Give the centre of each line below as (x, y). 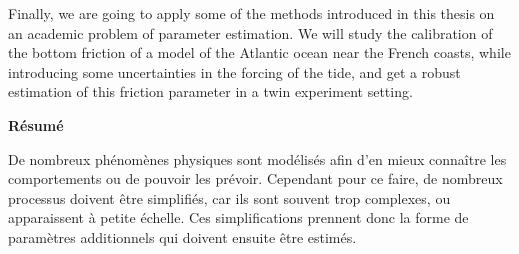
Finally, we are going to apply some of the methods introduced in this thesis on (251, 13)
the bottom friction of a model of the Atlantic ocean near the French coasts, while (259, 52)
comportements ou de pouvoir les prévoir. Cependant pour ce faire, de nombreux (255, 178)
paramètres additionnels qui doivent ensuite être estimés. (182, 236)
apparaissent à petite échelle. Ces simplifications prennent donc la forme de (238, 217)
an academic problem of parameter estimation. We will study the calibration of (250, 32)
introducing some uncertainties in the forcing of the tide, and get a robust (234, 71)
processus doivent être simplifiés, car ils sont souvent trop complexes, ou (229, 197)
